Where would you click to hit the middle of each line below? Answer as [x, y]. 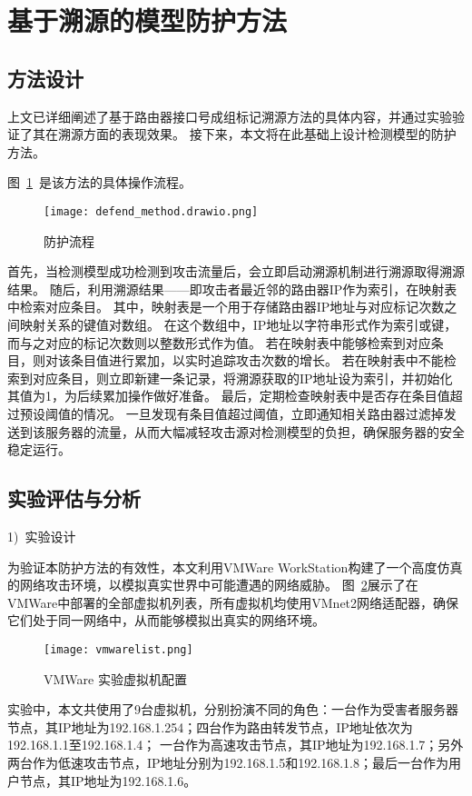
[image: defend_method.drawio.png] [151, 211]
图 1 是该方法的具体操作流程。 [99, 182]
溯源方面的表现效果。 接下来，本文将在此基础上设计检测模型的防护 [257, 134]
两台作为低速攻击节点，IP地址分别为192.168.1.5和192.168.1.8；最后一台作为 [228, 762]
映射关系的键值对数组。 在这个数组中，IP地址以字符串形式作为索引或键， [238, 324]
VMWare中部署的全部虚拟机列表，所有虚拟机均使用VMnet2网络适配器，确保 [233, 602]
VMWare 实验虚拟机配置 [115, 678]
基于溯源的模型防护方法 [147, 20]
